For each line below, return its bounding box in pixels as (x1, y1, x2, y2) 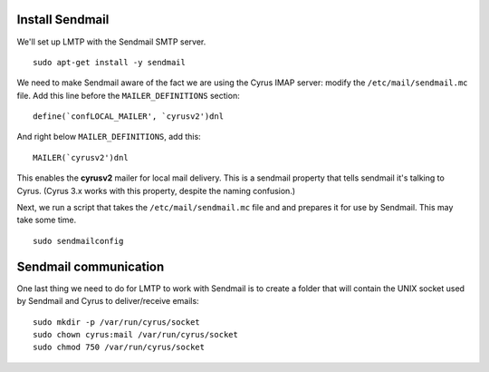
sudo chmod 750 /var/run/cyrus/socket (33, 342, 206, 353)
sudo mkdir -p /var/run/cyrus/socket (33, 317, 201, 327)
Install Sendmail (16, 12, 110, 27)
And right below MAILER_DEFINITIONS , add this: (16, 132, 201, 142)
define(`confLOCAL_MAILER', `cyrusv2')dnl (33, 112, 225, 122)
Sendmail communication (16, 259, 165, 274)
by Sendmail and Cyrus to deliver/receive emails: (16, 296, 199, 307)
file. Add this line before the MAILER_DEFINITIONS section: (16, 90, 240, 101)
